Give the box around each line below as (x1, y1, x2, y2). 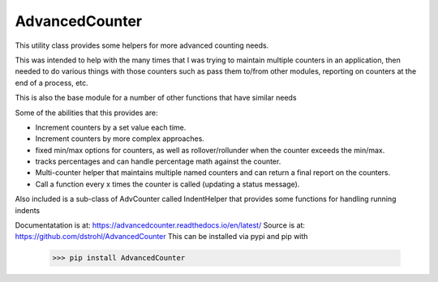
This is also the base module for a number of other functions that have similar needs (15, 93, 297, 103)
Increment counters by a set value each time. (35, 122, 187, 132)
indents (15, 205, 41, 215)
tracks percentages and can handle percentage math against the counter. (35, 156, 281, 166)
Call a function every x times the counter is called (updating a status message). (35, 179, 300, 189)
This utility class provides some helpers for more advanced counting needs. (15, 41, 269, 50)
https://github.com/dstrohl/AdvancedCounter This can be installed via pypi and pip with (15, 232, 308, 241)
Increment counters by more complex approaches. (35, 134, 204, 143)
